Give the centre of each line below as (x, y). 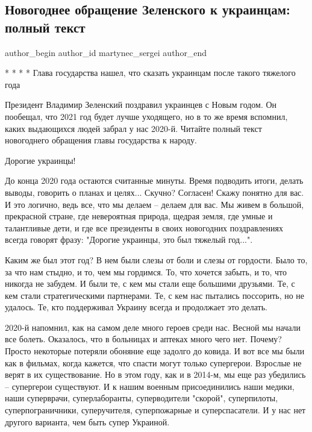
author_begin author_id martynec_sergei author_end (106, 52)
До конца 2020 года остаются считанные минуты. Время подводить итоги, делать (154, 180)
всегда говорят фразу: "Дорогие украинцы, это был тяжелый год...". (129, 239)
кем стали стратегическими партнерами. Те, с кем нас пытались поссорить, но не (155, 295)
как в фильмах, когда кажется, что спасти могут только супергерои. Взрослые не (153, 362)
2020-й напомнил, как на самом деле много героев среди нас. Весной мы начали (153, 327)
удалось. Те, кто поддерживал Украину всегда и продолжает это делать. (136, 307)
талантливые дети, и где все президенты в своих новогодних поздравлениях (144, 227)
